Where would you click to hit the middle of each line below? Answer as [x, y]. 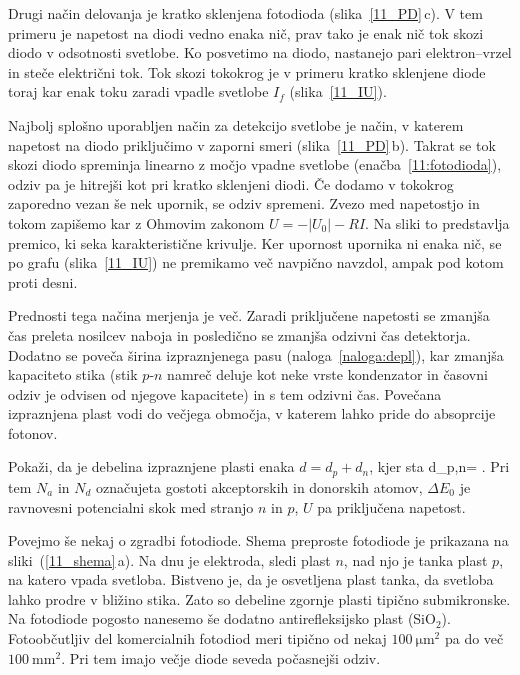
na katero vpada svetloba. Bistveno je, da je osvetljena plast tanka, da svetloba [251, 579]
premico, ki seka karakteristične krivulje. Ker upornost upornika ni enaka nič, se [255, 242]
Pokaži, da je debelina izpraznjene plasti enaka [151, 466]
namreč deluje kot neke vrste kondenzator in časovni [327, 374]
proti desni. [43, 281]
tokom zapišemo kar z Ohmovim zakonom [136, 222]
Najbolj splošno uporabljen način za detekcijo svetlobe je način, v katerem [236, 124]
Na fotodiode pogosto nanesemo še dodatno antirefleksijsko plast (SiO [222, 618]
